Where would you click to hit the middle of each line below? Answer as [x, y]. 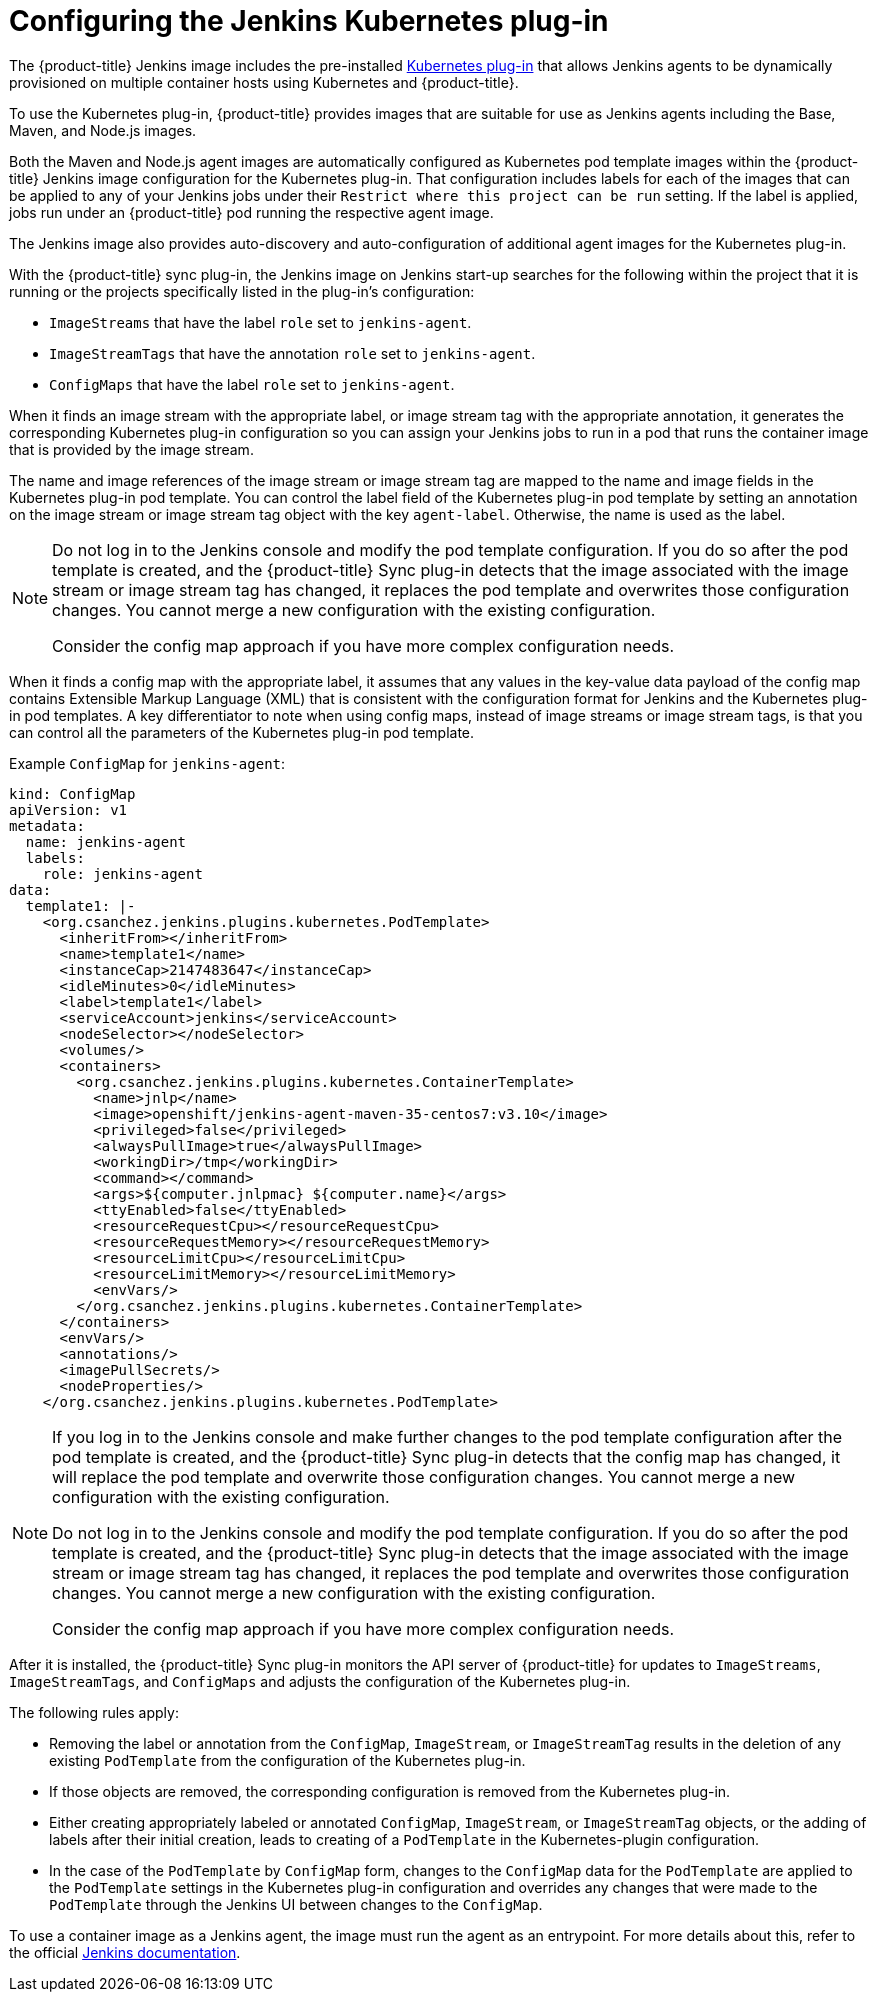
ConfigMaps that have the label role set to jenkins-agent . [252, 384]
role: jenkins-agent [122, 873]
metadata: [47, 825]
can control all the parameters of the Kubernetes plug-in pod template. [242, 732]
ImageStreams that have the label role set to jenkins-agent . [260, 322]
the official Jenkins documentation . [125, 1952]
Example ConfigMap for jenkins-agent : [147, 763]
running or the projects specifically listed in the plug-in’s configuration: [242, 291]
